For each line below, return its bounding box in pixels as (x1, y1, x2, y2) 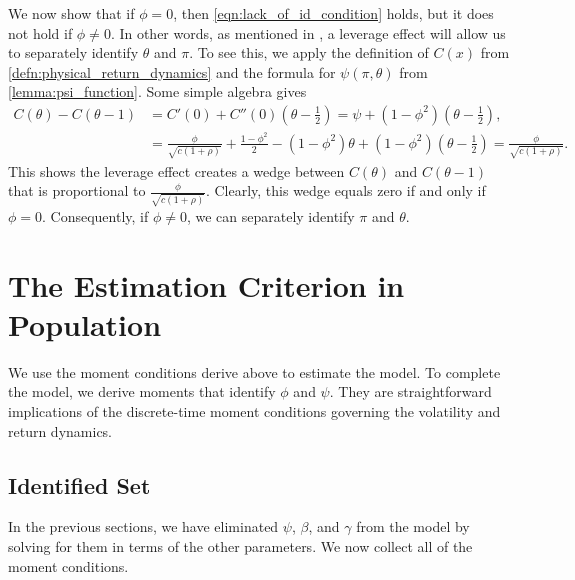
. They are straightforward (329, 381, 492, 402)
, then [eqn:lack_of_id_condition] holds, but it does (173, 3, 494, 23)
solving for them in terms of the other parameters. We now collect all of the (8, 535, 473, 556)
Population (8, 303, 162, 344)
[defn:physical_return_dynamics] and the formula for (8, 61, 336, 82)
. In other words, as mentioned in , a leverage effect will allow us (110, 22, 506, 43)
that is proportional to (8, 180, 146, 201)
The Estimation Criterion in (8, 264, 405, 305)
